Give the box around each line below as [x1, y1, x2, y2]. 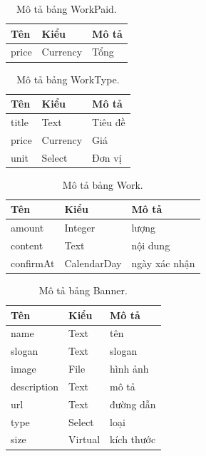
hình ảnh [110, 361, 149, 376]
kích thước [110, 432, 156, 447]
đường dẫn [110, 396, 156, 411]
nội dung [131, 238, 170, 253]
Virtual [68, 432, 101, 447]
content [11, 238, 43, 253]
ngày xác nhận [131, 255, 195, 270]
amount [11, 220, 44, 235]
